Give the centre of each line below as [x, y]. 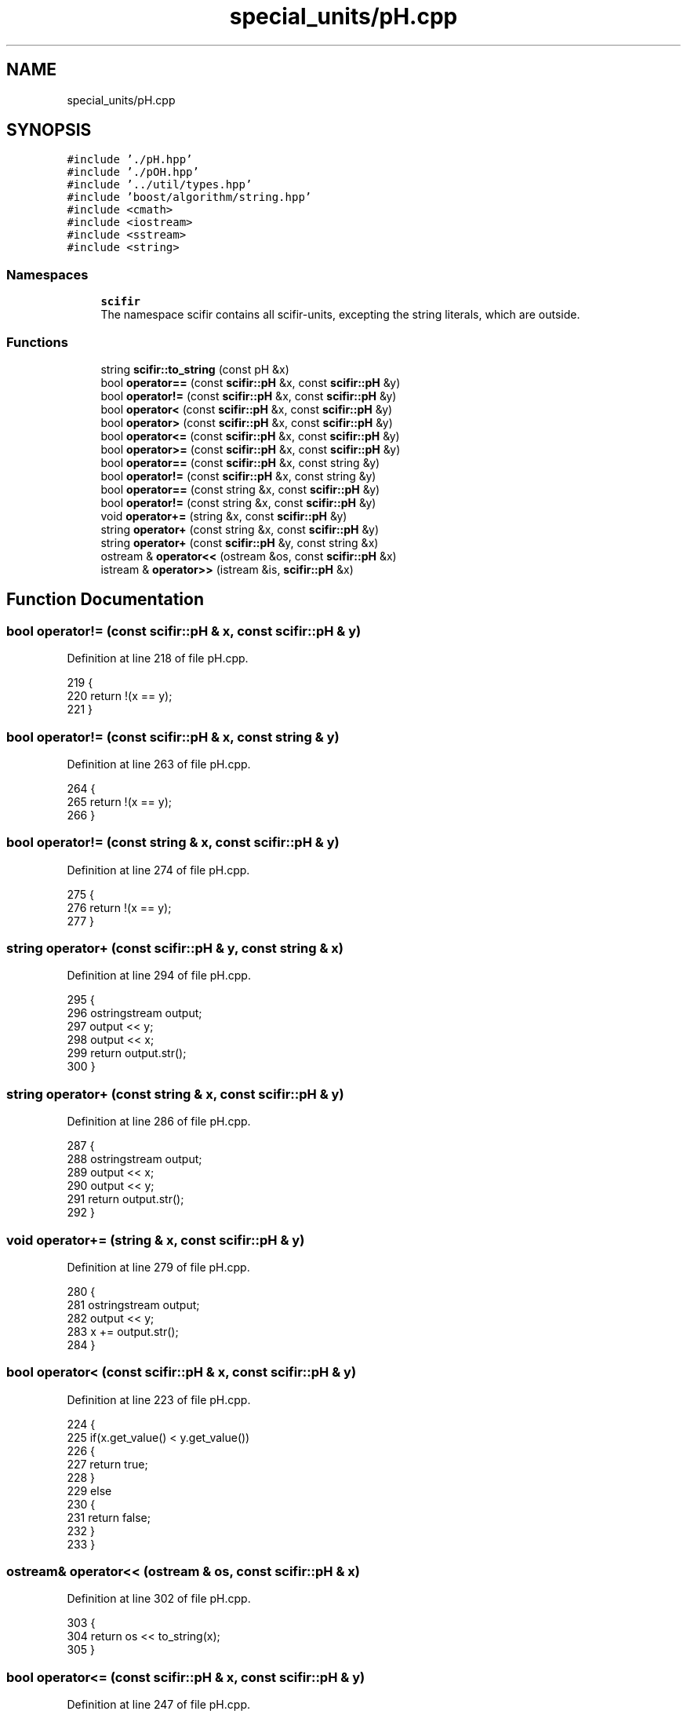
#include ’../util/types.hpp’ [160, 185]
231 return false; [109, 1517]
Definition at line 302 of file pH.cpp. [159, 1599]
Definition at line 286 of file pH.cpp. [159, 1122]
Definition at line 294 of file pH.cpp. [159, 976]
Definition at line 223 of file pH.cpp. [159, 1399]
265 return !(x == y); [119, 801]
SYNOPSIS [49, 130]
